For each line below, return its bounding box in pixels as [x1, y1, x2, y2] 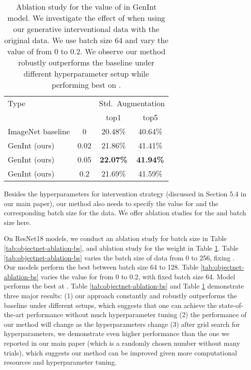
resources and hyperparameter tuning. [4, 357, 117, 367]
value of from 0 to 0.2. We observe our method [7, 46, 166, 57]
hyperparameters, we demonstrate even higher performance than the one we [4, 328, 230, 338]
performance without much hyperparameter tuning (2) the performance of [26, 309, 247, 320]
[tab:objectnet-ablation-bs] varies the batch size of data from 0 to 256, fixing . [4, 252, 235, 262]
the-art [4, 309, 25, 320]
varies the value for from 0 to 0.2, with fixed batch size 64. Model [41, 271, 235, 281]
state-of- [219, 300, 244, 310]
